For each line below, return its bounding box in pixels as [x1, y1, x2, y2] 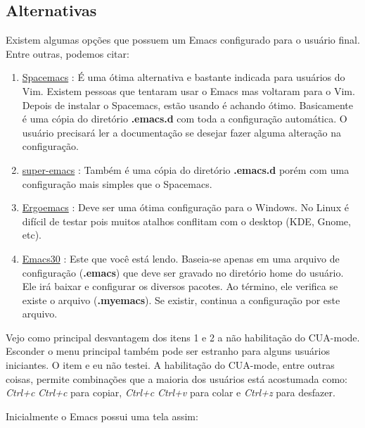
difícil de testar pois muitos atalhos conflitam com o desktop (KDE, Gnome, [22, 213, 351, 228]
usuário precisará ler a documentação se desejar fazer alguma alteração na [22, 125, 342, 139]
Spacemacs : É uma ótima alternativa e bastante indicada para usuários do [22, 70, 345, 84]
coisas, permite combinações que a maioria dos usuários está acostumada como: [6, 371, 347, 386]
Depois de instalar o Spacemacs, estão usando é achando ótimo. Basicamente [22, 97, 354, 112]
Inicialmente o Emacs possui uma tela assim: [6, 408, 198, 423]
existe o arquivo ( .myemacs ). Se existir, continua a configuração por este [22, 292, 340, 307]
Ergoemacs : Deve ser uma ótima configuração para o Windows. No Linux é [22, 200, 349, 215]
